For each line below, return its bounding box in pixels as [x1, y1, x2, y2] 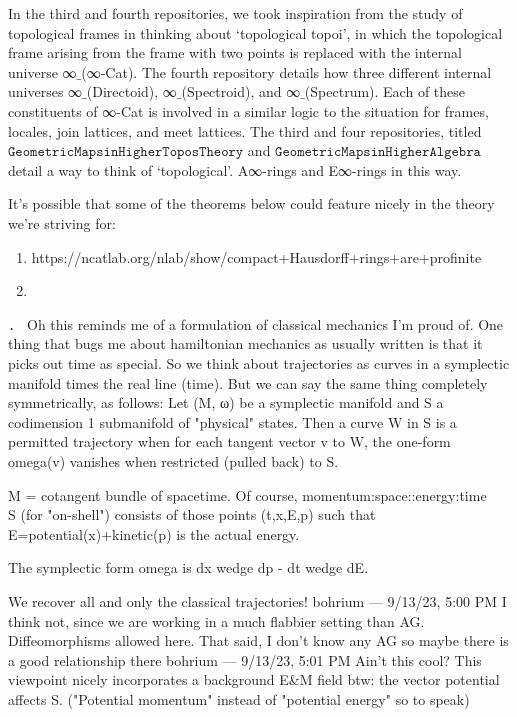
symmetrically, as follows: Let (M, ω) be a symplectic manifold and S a [8, 392, 444, 413]
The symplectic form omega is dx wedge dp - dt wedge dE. [8, 557, 369, 578]
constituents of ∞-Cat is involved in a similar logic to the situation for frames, [8, 100, 489, 121]
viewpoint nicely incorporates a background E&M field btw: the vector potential [8, 669, 500, 690]
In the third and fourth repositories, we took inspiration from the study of [8, 3, 463, 23]
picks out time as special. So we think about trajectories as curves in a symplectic [8, 352, 510, 373]
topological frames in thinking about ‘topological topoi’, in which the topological [8, 22, 503, 43]
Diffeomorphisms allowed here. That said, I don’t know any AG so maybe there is [8, 630, 509, 651]
